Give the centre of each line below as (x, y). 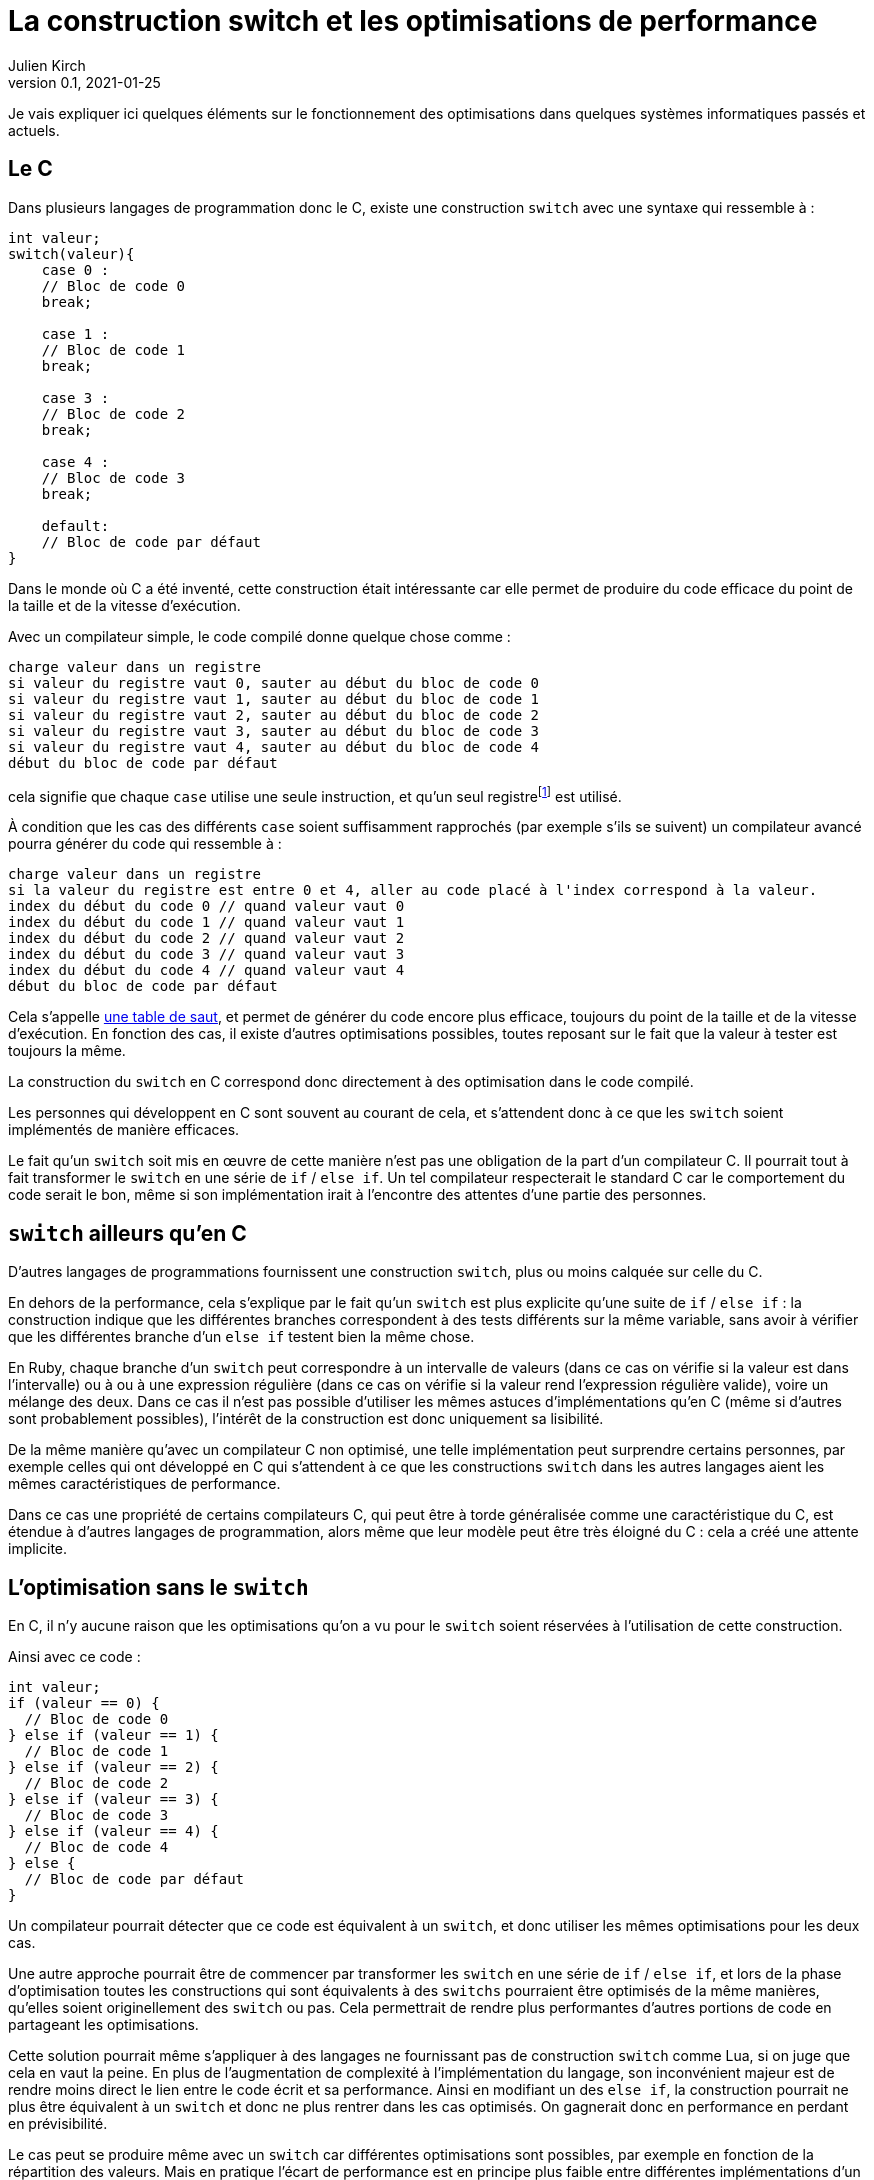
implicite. (38, 1549)
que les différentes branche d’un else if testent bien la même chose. (241, 1337)
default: (75, 525)
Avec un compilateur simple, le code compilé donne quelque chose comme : (259, 636)
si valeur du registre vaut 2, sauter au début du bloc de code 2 (274, 714)
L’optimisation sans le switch (158, 1587)
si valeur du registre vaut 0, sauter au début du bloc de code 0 (274, 682)
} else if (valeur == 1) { (113, 1734)
